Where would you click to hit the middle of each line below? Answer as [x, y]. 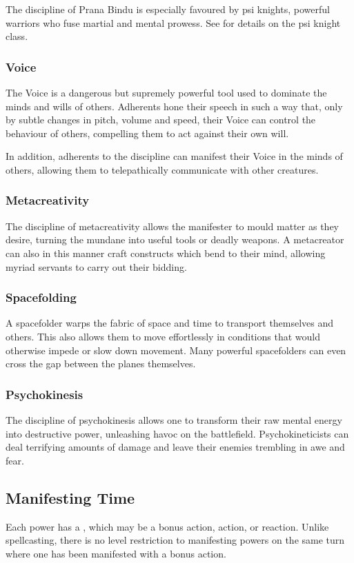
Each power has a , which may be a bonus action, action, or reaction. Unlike [167, 526]
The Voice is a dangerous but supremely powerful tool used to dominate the [166, 92]
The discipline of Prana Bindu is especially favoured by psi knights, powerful [168, 9]
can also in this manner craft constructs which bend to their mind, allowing [166, 253]
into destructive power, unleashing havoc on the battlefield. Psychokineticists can [177, 433]
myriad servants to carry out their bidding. [96, 266]
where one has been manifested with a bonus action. [116, 553]
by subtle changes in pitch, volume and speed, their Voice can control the [161, 120]
